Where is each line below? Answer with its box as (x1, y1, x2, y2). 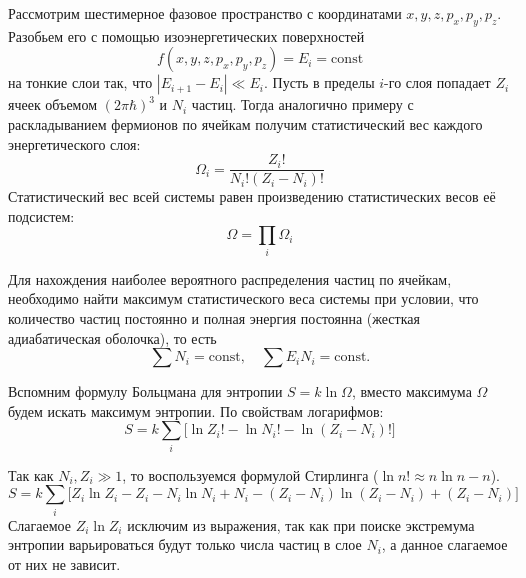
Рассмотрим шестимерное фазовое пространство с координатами (8, 3, 402, 23)
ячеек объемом (8, 94, 98, 115)
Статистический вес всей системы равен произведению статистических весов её (8, 186, 496, 207)
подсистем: (8, 205, 75, 226)
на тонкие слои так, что (8, 72, 153, 93)
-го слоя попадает (384, 72, 491, 93)
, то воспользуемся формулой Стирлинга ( (122, 464, 379, 485)
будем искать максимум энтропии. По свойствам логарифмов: (8, 400, 384, 421)
